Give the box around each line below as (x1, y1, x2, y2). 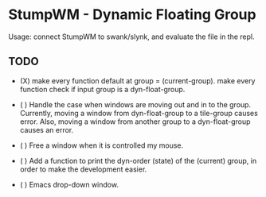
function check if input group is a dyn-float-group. (19, 84, 186, 94)
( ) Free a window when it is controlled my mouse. (19, 141, 184, 150)
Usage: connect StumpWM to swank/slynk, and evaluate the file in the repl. (8, 32, 255, 41)
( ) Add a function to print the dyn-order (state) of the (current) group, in (19, 156, 257, 165)
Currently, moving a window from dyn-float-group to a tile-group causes (19, 108, 259, 118)
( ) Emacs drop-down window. (19, 180, 119, 189)
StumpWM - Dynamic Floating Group (8, 6, 256, 24)
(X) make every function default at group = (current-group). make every (19, 75, 256, 85)
